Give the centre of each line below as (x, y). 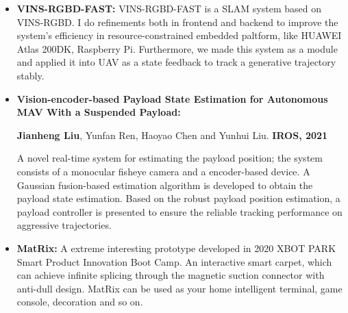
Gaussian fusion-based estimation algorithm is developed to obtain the (165, 185)
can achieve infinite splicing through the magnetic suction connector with (171, 275)
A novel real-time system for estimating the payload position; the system (170, 158)
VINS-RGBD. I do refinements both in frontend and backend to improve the (177, 22)
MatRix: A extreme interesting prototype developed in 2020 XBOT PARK (176, 248)
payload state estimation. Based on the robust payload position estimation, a (178, 198)
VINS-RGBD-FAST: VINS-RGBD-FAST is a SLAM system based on (169, 8)
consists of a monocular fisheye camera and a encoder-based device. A (163, 171)
